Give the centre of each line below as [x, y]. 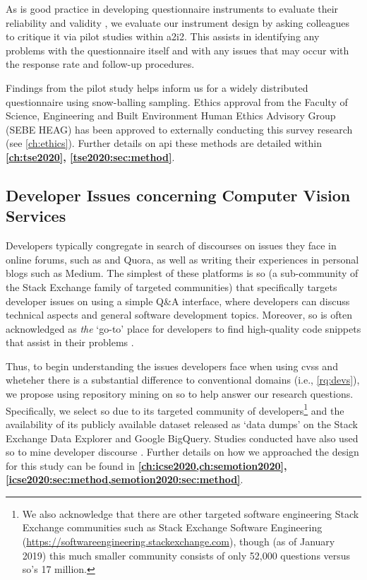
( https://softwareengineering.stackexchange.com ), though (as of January [179, 541]
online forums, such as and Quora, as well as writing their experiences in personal [182, 259]
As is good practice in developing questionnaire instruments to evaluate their [172, 8]
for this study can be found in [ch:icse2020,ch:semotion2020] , [146, 465]
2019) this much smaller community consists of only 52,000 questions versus [186, 555]
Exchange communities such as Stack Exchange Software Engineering [172, 527]
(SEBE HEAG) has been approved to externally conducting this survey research [179, 129]
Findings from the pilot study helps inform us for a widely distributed [157, 87]
